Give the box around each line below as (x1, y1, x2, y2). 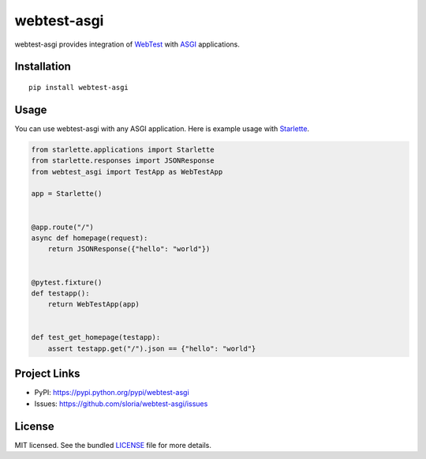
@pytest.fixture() (31, 277, 103, 287)
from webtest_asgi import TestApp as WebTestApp (31, 167, 223, 176)
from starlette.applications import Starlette (31, 145, 215, 154)
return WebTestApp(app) (47, 300, 140, 309)
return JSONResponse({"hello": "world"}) (47, 245, 211, 254)
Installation (14, 60, 71, 73)
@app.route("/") (31, 222, 95, 231)
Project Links (14, 367, 80, 381)
